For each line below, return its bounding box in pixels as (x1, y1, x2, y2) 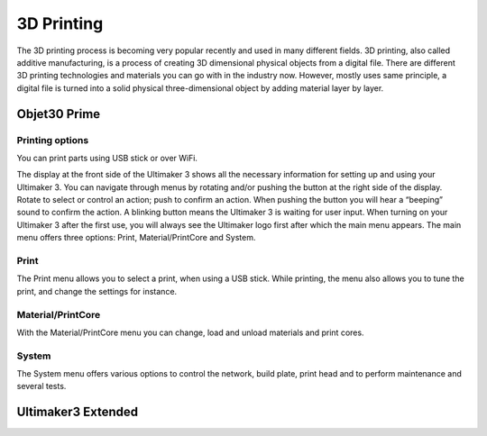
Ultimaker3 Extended (16, 404, 139, 420)
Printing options (16, 133, 89, 146)
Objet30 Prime (16, 106, 101, 122)
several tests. (16, 381, 67, 392)
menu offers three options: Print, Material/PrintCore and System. (16, 232, 256, 243)
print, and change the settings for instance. (16, 286, 178, 296)
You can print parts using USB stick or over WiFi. (16, 152, 198, 163)
